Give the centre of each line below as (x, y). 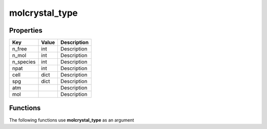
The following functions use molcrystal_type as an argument (72, 120)
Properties (26, 30)
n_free (20, 49)
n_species (24, 62)
